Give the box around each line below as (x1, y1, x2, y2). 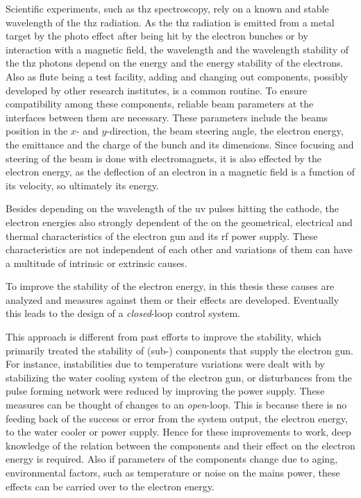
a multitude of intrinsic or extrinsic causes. (6, 255, 187, 270)
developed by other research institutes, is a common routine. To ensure (6, 83, 308, 97)
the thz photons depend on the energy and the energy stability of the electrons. (6, 55, 344, 70)
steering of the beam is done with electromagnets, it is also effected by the (6, 151, 321, 165)
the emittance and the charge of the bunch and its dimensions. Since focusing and (6, 137, 354, 151)
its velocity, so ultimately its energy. (6, 178, 159, 192)
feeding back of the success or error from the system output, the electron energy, (6, 411, 348, 425)
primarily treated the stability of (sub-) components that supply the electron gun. (6, 343, 354, 357)
